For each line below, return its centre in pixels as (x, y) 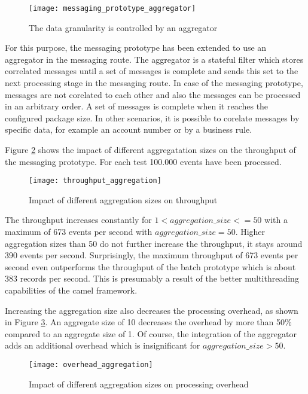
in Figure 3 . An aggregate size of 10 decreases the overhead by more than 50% (148, 322)
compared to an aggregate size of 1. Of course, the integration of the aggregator (151, 333)
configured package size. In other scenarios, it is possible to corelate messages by (152, 117)
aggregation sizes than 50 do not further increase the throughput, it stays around (154, 243)
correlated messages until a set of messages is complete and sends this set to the (152, 71)
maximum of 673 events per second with (79, 232)
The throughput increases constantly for (78, 220)
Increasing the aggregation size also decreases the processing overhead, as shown (152, 310)
